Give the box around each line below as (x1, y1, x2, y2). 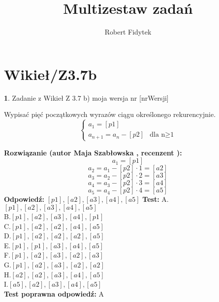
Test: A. (142, 194, 169, 204)
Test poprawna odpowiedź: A (4, 288, 104, 299)
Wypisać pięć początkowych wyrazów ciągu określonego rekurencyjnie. (4, 109, 216, 119)
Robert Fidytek (104, 27, 152, 37)
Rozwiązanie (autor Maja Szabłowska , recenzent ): (4, 147, 182, 157)
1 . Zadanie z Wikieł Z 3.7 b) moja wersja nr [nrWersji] (4, 92, 169, 103)
